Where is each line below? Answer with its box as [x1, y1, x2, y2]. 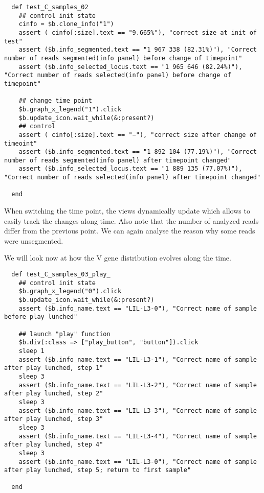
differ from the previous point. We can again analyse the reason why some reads [4, 225, 255, 236]
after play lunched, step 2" [4, 390, 103, 397]
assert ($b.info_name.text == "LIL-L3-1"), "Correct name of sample [18, 356, 257, 363]
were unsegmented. [4, 235, 63, 246]
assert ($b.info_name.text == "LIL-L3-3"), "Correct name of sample [18, 407, 257, 414]
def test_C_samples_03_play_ [11, 271, 111, 278]
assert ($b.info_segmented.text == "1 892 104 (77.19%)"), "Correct [18, 148, 257, 156]
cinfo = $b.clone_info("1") [18, 20, 114, 28]
